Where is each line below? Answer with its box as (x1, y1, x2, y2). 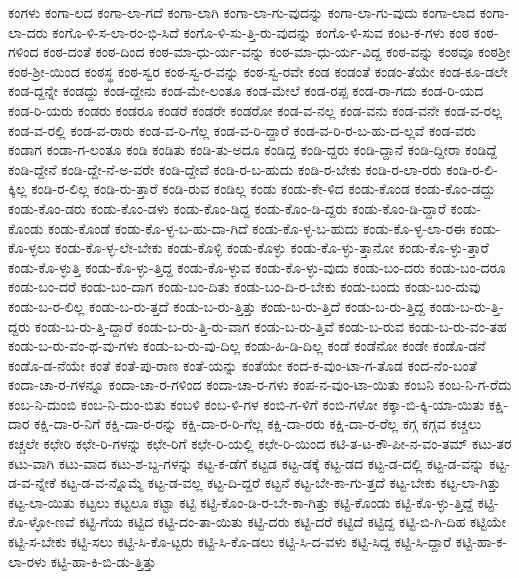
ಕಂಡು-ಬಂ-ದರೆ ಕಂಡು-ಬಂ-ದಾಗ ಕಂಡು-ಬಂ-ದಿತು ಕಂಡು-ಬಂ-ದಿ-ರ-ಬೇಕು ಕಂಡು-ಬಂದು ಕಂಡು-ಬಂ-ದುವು (8, 276, 481, 297)
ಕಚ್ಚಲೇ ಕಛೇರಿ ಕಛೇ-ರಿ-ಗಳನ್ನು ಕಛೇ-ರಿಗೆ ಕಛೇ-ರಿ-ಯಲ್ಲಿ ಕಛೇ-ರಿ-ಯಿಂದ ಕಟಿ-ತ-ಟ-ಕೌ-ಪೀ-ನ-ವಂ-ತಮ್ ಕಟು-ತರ (8, 433, 512, 454)
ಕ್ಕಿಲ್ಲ (8, 178, 27, 199)
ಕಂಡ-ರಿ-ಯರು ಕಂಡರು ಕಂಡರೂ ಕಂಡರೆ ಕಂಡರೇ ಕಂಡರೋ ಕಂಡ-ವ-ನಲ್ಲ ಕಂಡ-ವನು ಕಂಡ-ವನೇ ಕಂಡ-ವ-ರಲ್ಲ (8, 99, 503, 120)
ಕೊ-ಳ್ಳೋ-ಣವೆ (8, 511, 75, 532)
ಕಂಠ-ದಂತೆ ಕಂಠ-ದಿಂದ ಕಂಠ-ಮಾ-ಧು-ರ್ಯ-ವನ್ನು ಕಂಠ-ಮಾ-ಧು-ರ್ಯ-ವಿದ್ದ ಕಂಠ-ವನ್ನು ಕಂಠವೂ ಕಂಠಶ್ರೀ (43, 41, 511, 62)
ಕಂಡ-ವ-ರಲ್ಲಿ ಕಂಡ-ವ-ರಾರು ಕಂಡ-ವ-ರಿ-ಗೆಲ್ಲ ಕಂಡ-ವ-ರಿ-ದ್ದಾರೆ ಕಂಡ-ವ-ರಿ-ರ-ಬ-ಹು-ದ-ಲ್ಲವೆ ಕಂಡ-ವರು (8, 119, 476, 140)
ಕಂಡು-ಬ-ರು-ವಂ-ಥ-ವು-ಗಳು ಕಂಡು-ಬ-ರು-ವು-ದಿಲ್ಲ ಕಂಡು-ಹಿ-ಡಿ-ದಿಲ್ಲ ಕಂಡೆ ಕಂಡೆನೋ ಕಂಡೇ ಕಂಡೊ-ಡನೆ (8, 335, 486, 356)
